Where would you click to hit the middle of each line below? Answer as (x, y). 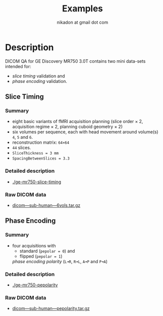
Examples (82, 9)
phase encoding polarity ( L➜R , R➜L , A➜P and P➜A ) (60, 261)
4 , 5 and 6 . (22, 137)
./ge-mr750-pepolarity (35, 285)
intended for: (18, 66)
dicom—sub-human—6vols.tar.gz (46, 205)
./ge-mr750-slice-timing (37, 182)
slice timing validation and (39, 76)
